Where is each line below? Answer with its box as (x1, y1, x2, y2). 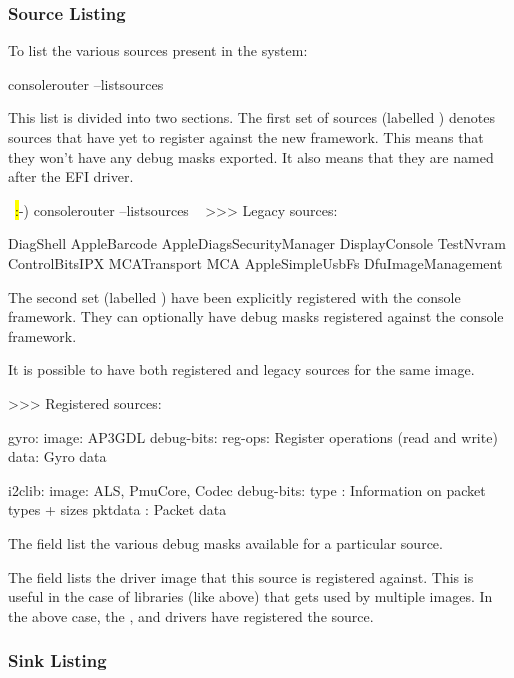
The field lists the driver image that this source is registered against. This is (8, 566, 474, 587)
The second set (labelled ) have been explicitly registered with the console (8, 286, 461, 307)
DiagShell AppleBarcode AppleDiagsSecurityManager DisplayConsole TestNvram (8, 233, 506, 254)
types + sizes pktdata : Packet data (8, 499, 227, 520)
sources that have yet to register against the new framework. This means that (8, 127, 484, 147)
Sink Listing (8, 648, 107, 673)
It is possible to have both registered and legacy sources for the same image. (8, 359, 475, 380)
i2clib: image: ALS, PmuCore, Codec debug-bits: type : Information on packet (8, 479, 486, 500)
